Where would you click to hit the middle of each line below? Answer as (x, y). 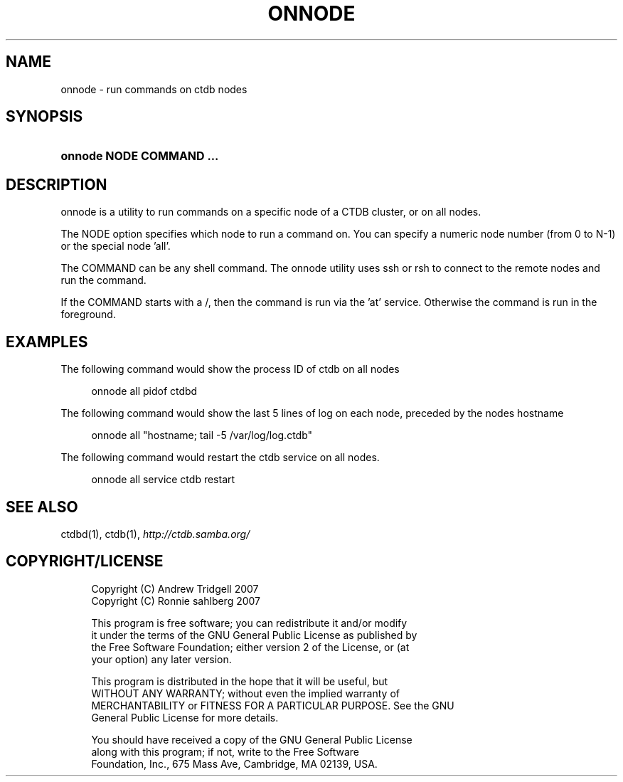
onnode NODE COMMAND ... (140, 156)
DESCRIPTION (57, 184)
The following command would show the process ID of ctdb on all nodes (230, 369)
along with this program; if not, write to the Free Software (225, 751)
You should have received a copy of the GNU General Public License (252, 739)
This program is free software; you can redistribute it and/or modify (249, 623)
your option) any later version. (161, 659)
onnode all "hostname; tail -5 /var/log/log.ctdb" (202, 435)
